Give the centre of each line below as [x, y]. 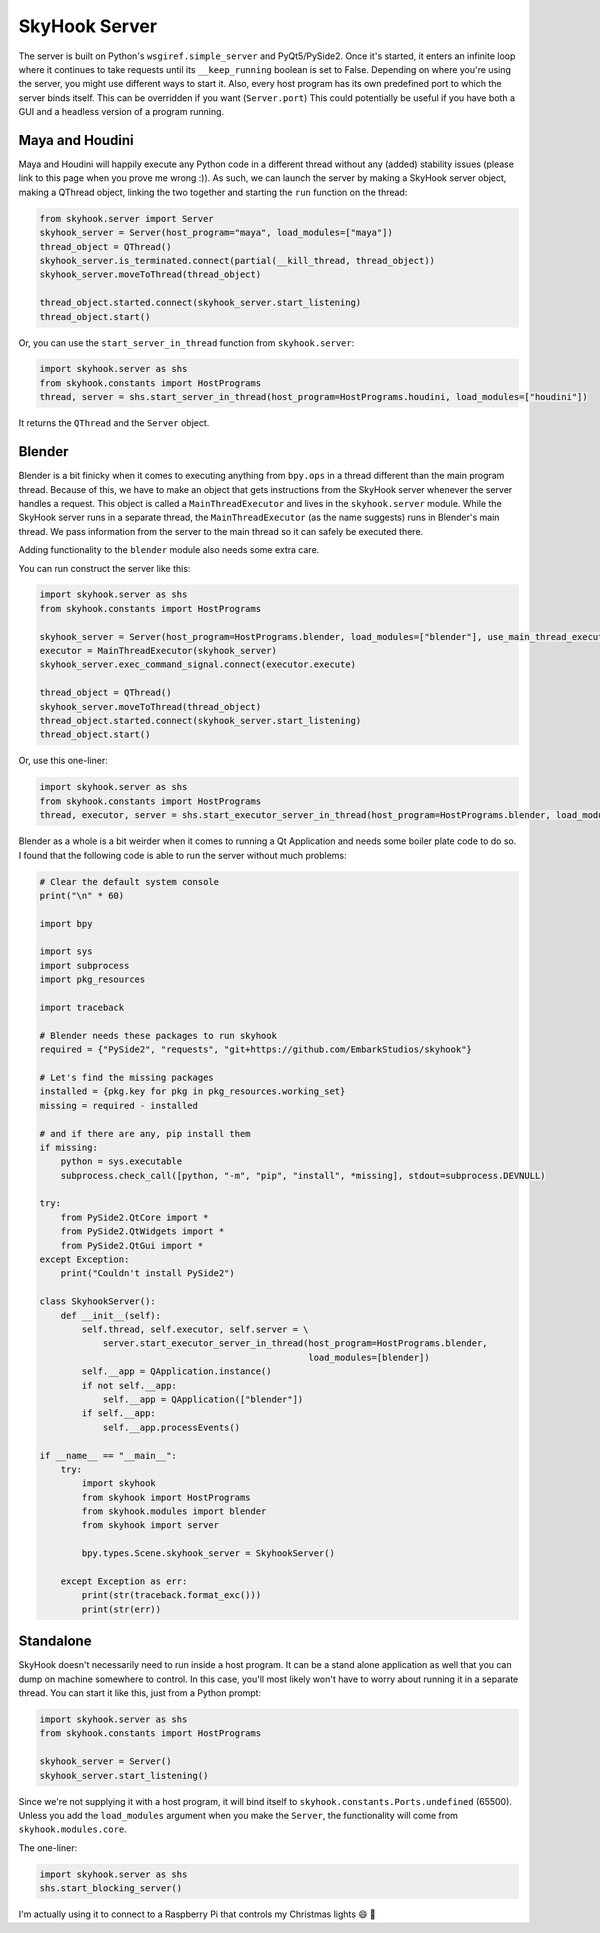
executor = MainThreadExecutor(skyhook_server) [158, 651]
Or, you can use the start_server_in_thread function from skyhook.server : [186, 342]
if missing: [69, 1147]
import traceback [82, 1008]
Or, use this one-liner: [63, 761]
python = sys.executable [121, 1161]
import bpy [66, 923]
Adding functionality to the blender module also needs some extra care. [169, 550]
